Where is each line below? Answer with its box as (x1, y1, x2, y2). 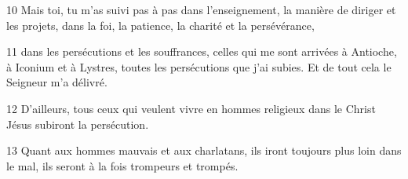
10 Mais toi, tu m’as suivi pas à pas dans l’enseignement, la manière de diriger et (6, 2, 396, 17)
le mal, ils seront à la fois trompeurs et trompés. (6, 157, 239, 174)
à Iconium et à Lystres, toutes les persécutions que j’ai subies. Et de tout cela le (6, 58, 392, 75)
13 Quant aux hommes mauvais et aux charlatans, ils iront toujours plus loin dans (6, 142, 402, 159)
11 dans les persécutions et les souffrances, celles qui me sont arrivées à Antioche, (6, 43, 397, 60)
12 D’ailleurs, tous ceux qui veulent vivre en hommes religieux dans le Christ (6, 100, 376, 116)
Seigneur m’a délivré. (6, 74, 107, 90)
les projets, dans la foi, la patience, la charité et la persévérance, (6, 16, 315, 33)
